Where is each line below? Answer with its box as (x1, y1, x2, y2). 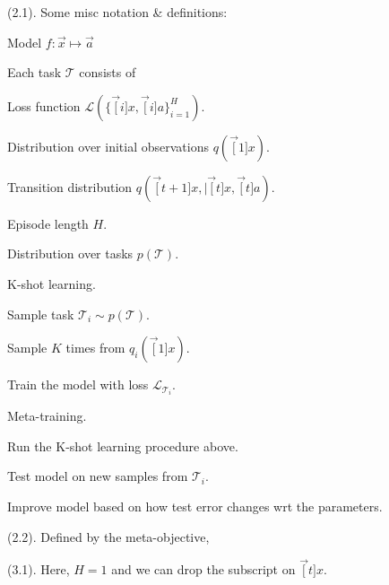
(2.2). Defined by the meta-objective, (7, 527, 210, 546)
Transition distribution (7, 177, 133, 196)
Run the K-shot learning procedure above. (7, 436, 238, 455)
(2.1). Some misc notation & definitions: (7, 3, 228, 21)
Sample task (7, 304, 74, 323)
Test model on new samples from (7, 467, 188, 485)
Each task (7, 63, 62, 82)
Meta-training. (7, 406, 87, 425)
